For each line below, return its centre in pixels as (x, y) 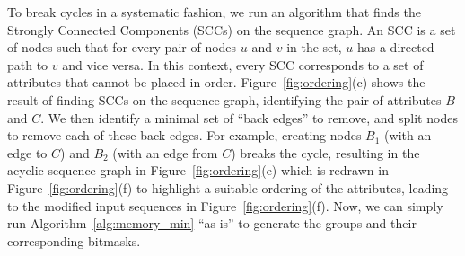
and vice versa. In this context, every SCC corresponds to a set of (243, 64)
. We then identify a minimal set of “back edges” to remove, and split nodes (249, 117)
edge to (27, 152)
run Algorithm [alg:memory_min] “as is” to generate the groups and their (212, 223)
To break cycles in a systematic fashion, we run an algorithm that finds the (214, 12)
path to (28, 64)
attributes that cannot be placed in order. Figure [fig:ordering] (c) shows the (216, 82)
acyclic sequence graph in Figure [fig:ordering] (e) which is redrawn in (198, 170)
